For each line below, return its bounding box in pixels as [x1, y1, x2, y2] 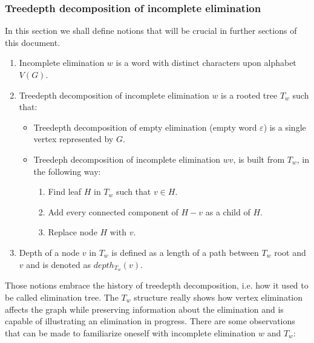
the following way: [33, 165, 101, 177]
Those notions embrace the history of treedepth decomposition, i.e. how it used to [5, 279, 309, 292]
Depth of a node [19, 246, 80, 258]
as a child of [205, 205, 250, 218]
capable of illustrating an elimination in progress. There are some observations [5, 315, 295, 327]
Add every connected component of [48, 205, 178, 218]
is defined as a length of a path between [111, 246, 259, 258]
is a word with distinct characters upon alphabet [116, 56, 296, 69]
